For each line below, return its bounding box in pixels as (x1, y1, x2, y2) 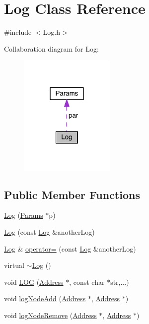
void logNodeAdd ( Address (4, 293, 86, 304)
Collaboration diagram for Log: (4, 43, 99, 54)
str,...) (110, 276, 129, 287)
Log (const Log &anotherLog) (4, 227, 95, 237)
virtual (4, 260, 24, 270)
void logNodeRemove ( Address (4, 310, 97, 320)
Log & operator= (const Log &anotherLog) (4, 243, 136, 254)
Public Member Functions (4, 187, 140, 202)
